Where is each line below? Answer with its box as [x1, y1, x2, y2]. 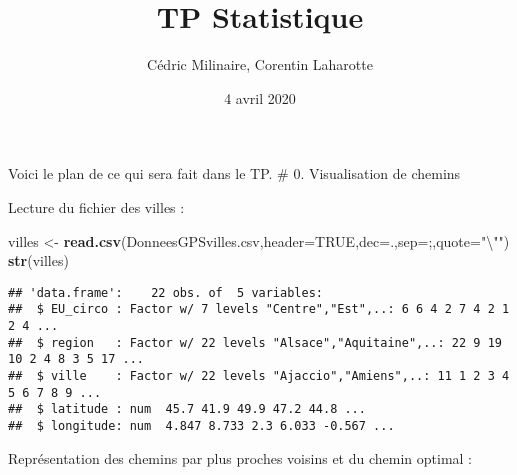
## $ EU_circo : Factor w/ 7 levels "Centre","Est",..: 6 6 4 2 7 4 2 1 [8, 302, 510, 317]
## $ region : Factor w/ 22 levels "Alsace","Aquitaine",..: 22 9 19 [8, 335, 502, 350]
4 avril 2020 [224, 87, 296, 108]
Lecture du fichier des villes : [8, 196, 185, 217]
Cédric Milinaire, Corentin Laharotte [147, 54, 373, 75]
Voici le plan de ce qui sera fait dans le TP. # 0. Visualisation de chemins [8, 163, 461, 184]
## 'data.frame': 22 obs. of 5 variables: [8, 285, 323, 300]
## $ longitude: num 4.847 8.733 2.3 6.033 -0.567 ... [8, 418, 395, 433]
